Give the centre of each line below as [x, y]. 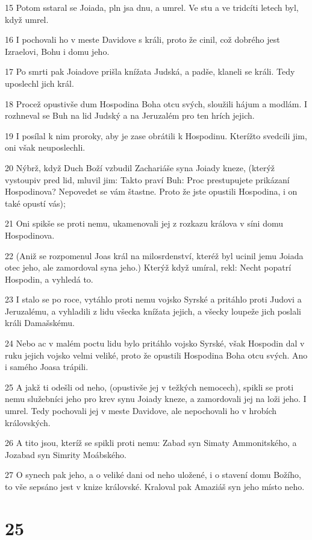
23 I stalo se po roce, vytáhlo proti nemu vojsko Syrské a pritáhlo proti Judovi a [153, 299]
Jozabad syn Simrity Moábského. [66, 454]
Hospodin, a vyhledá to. [49, 279]
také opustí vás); [35, 203]
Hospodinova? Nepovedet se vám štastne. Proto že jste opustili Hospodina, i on [151, 191]
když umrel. [27, 19]
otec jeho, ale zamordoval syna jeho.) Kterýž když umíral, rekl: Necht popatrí [148, 267]
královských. [28, 422]
